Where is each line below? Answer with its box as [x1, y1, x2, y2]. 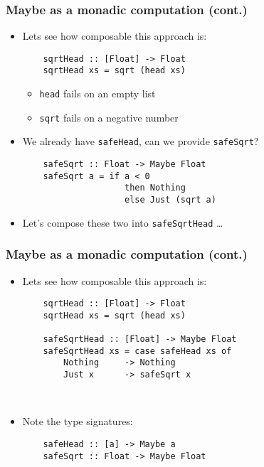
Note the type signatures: [22, 414, 133, 429]
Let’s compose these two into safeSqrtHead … [22, 215, 223, 230]
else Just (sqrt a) [124, 195, 216, 205]
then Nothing [124, 183, 186, 193]
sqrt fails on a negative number [39, 109, 179, 124]
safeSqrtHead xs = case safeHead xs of [43, 345, 232, 356]
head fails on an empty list [39, 86, 156, 101]
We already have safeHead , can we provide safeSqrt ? [22, 134, 259, 149]
